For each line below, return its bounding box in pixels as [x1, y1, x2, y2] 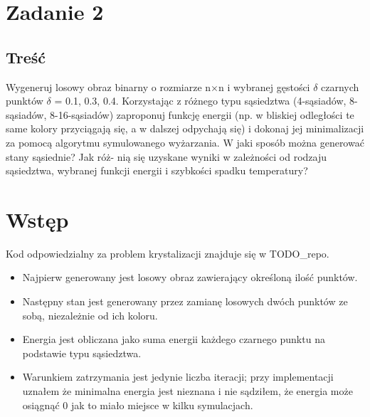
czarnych [321, 79, 359, 94]
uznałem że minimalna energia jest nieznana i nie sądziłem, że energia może [22, 384, 353, 398]
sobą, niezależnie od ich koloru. [22, 307, 158, 322]
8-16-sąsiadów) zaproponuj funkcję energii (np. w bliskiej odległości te [49, 107, 354, 122]
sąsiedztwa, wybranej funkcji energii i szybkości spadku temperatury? [6, 163, 308, 178]
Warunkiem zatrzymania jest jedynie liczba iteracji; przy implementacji [22, 369, 334, 384]
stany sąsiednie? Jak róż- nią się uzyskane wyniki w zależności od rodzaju [6, 149, 327, 164]
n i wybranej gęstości [218, 79, 310, 94]
